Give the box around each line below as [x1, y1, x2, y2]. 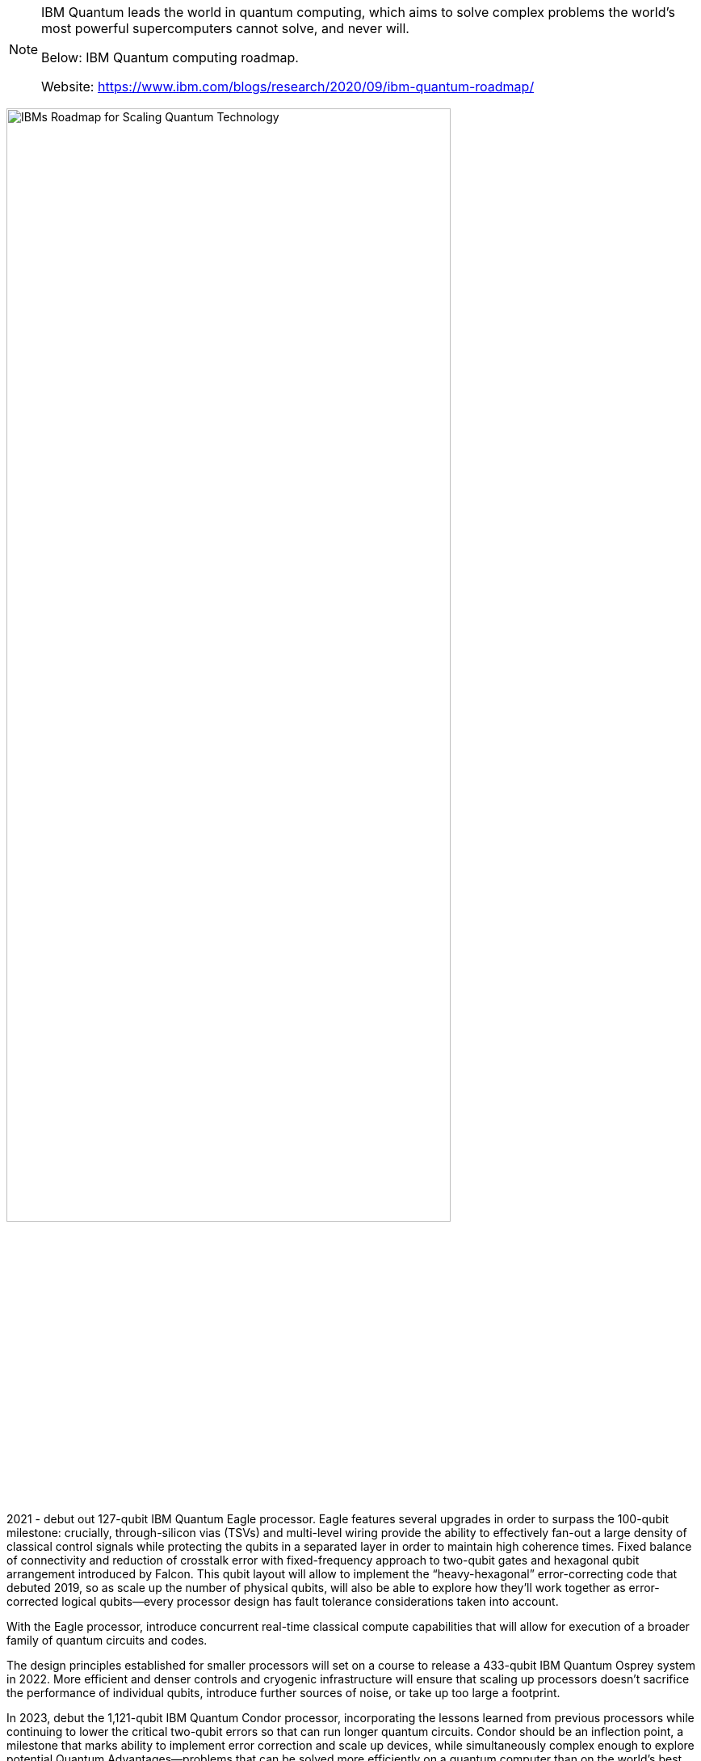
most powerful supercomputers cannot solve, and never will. [41, 20, 409, 36]
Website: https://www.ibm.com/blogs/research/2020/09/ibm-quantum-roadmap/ [41, 78, 535, 95]
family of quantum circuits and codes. [6, 1632, 208, 1647]
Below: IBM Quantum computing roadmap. [41, 49, 299, 65]
